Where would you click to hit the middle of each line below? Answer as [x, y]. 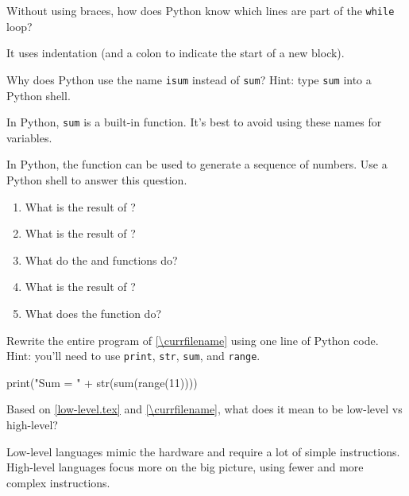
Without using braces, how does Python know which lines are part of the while [201, 10]
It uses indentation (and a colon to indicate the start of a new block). [176, 53]
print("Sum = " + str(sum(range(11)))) [102, 382]
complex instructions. [58, 482]
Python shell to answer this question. [97, 179]
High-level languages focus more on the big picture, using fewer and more [185, 467]
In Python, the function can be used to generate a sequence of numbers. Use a [197, 164]
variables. [29, 137]
